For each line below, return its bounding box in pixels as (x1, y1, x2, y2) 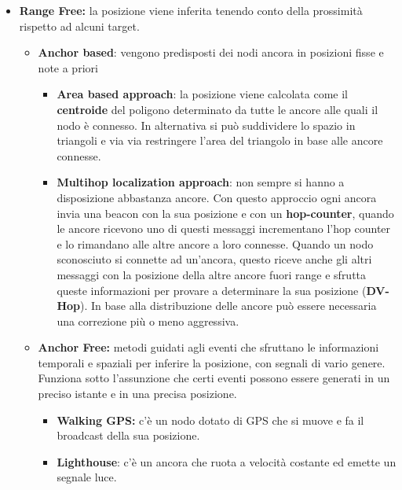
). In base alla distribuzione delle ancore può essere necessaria (80, 297, 377, 314)
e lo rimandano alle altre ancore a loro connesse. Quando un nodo (57, 235, 374, 252)
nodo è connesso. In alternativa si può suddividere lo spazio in (57, 116, 356, 133)
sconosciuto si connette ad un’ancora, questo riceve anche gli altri (57, 251, 372, 267)
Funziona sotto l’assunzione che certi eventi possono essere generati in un (38, 370, 390, 386)
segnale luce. (57, 469, 117, 485)
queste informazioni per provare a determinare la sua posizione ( (57, 282, 367, 298)
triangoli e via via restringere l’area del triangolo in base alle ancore (57, 132, 383, 149)
